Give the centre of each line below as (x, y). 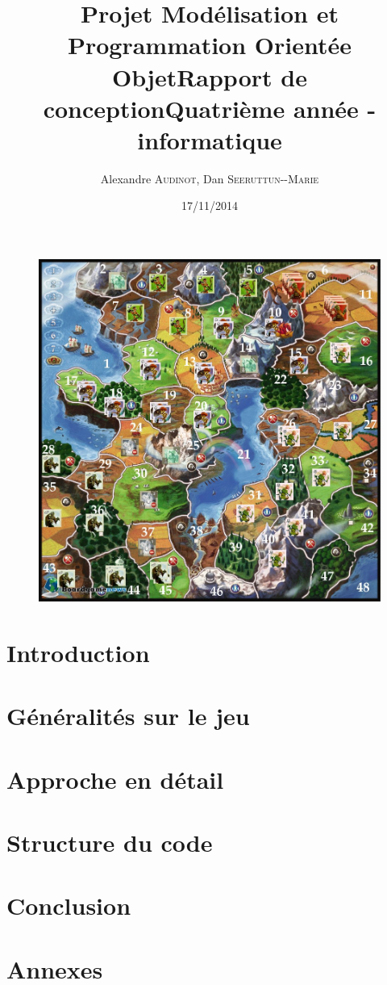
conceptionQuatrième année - (210, 108)
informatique (210, 139)
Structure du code (110, 842)
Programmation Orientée (210, 45)
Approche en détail (115, 779)
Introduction (78, 652)
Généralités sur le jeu (128, 716)
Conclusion (69, 905)
